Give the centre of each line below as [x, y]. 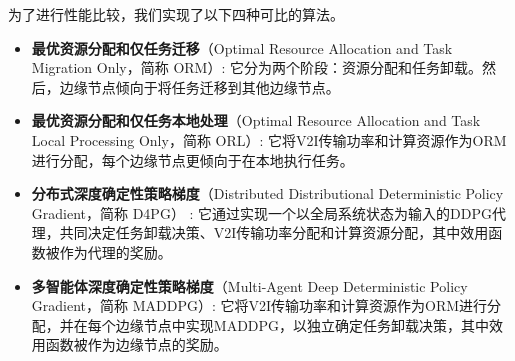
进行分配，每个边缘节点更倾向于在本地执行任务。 [192, 159]
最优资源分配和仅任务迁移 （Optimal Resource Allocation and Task [242, 47]
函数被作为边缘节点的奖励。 [136, 344]
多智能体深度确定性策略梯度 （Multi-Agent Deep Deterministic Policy [249, 285]
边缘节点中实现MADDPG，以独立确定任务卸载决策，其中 [302, 324]
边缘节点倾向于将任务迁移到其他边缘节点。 [199, 86]
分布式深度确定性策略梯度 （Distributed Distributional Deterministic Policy [267, 193]
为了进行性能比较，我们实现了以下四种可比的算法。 [176, 14]
